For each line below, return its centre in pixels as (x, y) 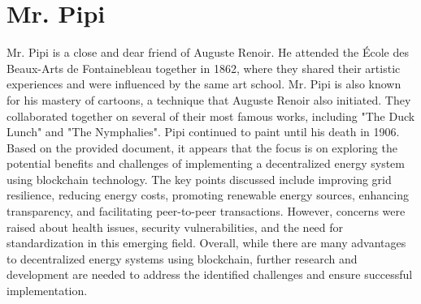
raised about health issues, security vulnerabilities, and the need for (175, 227)
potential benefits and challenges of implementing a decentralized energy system (206, 163)
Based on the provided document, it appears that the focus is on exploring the (202, 147)
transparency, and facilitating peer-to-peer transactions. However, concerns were (206, 211)
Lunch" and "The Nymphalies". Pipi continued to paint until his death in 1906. (203, 132)
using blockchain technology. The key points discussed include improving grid (199, 179)
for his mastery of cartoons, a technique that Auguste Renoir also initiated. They (209, 99)
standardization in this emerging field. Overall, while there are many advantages (206, 243)
